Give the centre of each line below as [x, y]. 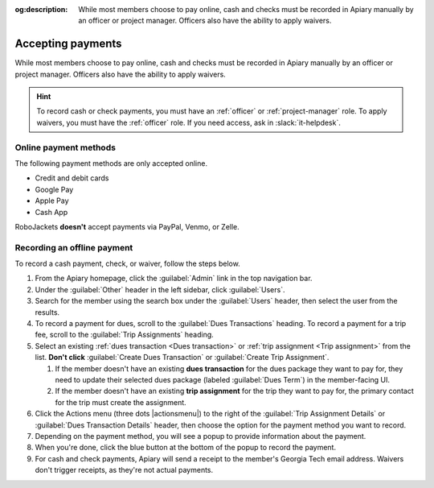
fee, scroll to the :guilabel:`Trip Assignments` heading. [125, 335]
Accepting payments [68, 44]
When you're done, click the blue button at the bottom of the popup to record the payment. [186, 448]
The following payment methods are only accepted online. [111, 163]
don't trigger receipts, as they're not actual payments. [124, 470]
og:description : [41, 9]
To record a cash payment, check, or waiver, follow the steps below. [127, 264]
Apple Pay [52, 201]
